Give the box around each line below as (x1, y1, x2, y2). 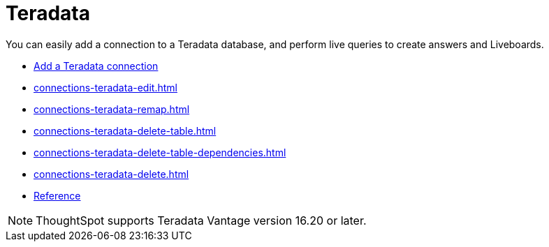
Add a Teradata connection (34, 59, 159, 72)
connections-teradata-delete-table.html (34, 124, 217, 137)
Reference (34, 189, 81, 202)
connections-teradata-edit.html (34, 81, 177, 93)
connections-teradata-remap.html (34, 103, 190, 115)
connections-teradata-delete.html (34, 167, 189, 180)
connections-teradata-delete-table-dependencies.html (34, 146, 286, 158)
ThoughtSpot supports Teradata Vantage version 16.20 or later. (36, 213, 367, 227)
